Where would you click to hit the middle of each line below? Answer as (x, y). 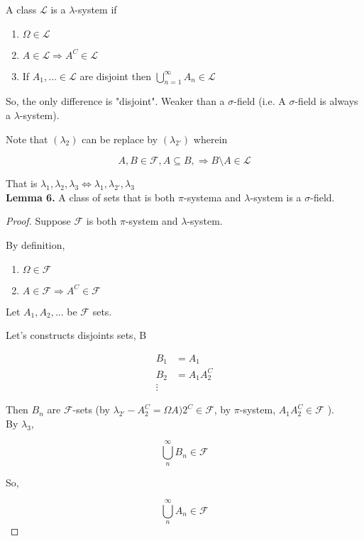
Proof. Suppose (38, 221)
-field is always (326, 101)
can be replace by (120, 139)
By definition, (35, 244)
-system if (96, 9)
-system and (151, 221)
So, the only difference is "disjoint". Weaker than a (115, 101)
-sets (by (91, 409)
